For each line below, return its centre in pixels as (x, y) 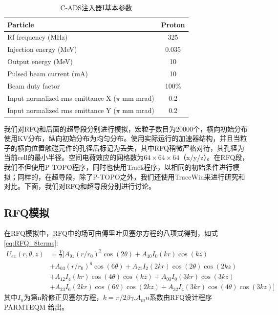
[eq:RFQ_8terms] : (31, 242)
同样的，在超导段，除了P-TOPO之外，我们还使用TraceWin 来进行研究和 (131, 176)
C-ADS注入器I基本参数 (96, 7)
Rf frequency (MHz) (38, 37)
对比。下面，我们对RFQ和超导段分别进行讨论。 (80, 186)
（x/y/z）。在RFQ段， (214, 157)
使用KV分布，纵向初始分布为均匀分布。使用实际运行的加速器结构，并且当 (122, 138)
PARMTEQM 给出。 (36, 306)
